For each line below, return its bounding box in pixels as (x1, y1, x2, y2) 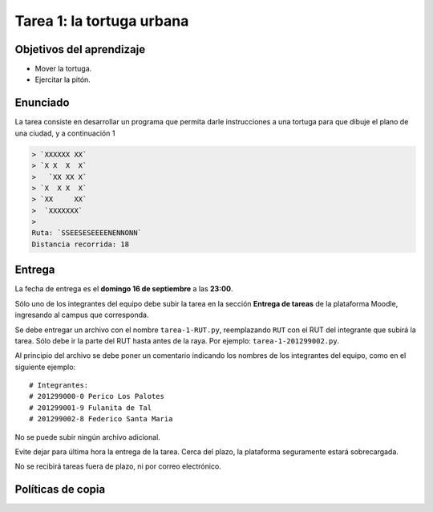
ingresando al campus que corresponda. (14, 310, 149, 320)
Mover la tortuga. (34, 64, 92, 74)
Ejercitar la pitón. (34, 75, 91, 84)
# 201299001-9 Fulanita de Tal (29, 403, 152, 412)
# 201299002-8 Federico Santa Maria (29, 414, 173, 424)
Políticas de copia (14, 482, 106, 497)
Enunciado (14, 96, 70, 110)
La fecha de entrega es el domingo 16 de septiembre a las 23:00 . (14, 284, 233, 294)
